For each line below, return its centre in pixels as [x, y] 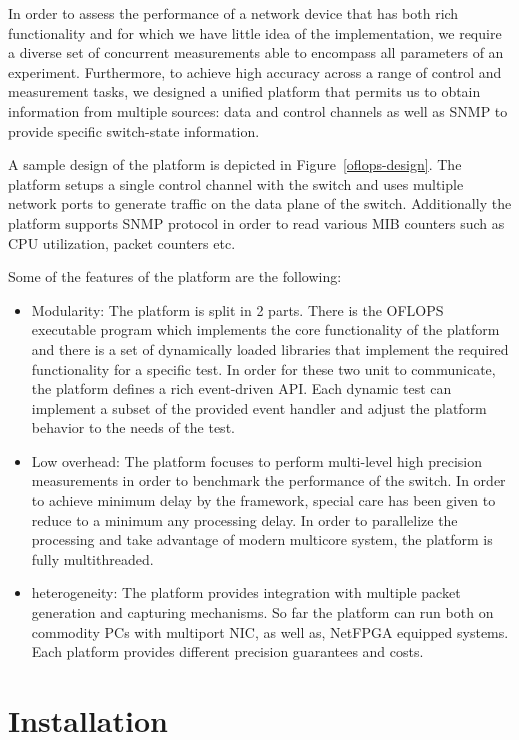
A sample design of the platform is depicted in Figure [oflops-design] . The [235, 164]
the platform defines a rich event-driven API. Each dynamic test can [241, 388]
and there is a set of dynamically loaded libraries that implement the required [270, 348]
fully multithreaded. [92, 558]
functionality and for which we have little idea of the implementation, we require [255, 32]
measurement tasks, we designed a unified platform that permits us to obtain [244, 91]
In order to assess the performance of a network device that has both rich [233, 13]
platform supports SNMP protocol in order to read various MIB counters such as [256, 222]
